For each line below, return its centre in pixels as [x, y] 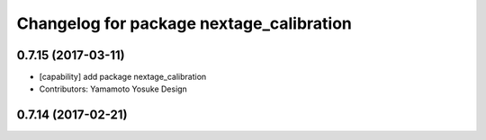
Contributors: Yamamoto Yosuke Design [113, 89]
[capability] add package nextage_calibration [123, 77]
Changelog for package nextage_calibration [184, 23]
